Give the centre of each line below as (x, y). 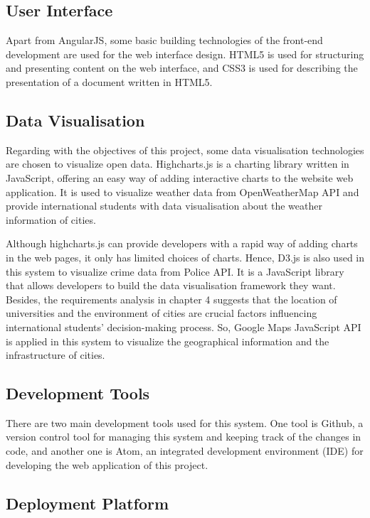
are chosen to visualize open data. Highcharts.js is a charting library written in (178, 164)
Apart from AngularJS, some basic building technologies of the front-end (164, 40)
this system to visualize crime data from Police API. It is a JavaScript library (175, 271)
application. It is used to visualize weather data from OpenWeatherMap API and (183, 191)
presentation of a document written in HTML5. (109, 81)
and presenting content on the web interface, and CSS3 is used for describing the (182, 68)
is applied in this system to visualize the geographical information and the (168, 341)
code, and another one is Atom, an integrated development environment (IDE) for (185, 451)
